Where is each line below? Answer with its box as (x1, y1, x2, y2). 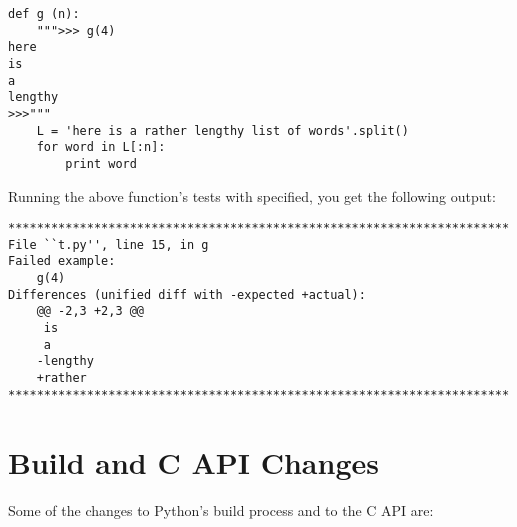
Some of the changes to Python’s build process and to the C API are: (8, 499, 434, 520)
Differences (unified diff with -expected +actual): (8, 287, 366, 302)
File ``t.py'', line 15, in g (8, 237, 209, 252)
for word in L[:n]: (36, 140, 166, 155)
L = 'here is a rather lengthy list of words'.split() (36, 123, 409, 138)
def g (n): (8, 7, 80, 21)
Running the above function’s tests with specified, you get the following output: (8, 185, 496, 206)
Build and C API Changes (8, 441, 379, 482)
